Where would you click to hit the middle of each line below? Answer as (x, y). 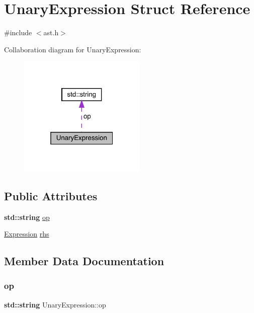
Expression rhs (27, 234)
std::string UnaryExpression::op (55, 304)
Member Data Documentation (84, 261)
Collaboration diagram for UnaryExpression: (73, 49)
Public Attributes (51, 195)
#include (18, 32)
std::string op (27, 217)
